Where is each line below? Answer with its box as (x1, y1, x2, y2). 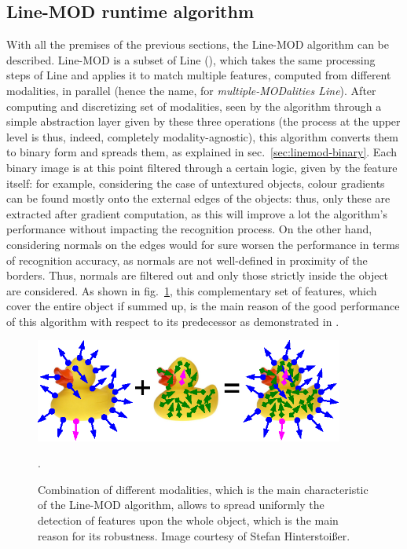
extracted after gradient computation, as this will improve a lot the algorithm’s (6, 205, 387, 221)
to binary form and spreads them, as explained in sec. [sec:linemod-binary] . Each (6, 144, 397, 160)
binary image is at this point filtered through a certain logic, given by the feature (6, 159, 398, 175)
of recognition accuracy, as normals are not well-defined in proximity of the (6, 251, 368, 268)
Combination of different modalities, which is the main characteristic (38, 481, 368, 497)
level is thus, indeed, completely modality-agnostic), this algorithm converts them (6, 128, 398, 145)
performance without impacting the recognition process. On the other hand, (6, 221, 372, 237)
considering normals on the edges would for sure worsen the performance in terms (6, 236, 400, 252)
